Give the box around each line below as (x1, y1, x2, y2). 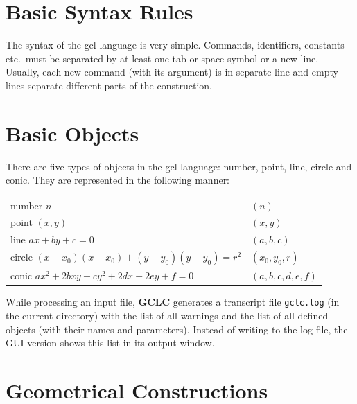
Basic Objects (6, 118, 139, 147)
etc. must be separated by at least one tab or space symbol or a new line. (6, 51, 319, 65)
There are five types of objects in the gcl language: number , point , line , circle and (6, 159, 352, 173)
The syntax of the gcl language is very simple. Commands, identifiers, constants (6, 37, 345, 52)
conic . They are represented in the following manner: (6, 173, 230, 187)
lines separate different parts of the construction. (6, 78, 212, 92)
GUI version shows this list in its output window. (6, 335, 215, 350)
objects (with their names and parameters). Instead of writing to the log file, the (6, 322, 348, 336)
